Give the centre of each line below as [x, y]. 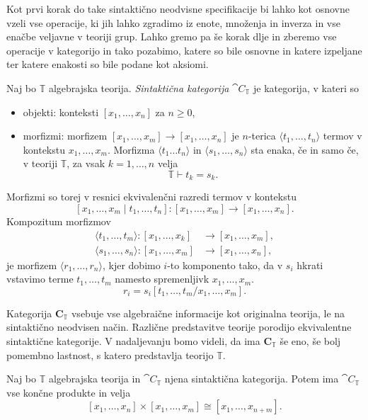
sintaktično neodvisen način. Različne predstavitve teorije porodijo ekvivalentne [179, 327]
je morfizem [32, 265]
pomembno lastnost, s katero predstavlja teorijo [110, 354]
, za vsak [86, 163]
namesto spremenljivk [162, 279]
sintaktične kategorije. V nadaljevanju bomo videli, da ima [133, 341]
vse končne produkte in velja [69, 392]
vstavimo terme [40, 279]
